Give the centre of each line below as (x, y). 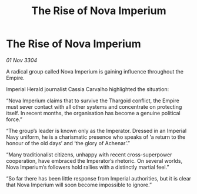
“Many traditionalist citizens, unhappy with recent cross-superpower (89, 155)
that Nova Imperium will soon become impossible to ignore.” (79, 185)
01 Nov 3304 (22, 60)
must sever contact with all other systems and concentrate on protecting (94, 106)
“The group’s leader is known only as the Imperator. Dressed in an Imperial (96, 131)
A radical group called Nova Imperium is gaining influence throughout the (95, 71)
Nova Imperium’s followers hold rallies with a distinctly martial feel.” (88, 167)
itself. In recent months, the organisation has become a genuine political (93, 113)
